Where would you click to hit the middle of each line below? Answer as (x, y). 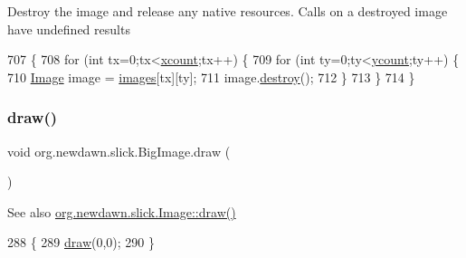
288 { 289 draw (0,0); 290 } (81, 242)
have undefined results (69, 29)
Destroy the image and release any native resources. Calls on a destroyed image (228, 11)
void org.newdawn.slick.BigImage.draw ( (119, 151)
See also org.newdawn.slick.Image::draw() (122, 211)
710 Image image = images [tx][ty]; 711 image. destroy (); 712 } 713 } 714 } (211, 76)
